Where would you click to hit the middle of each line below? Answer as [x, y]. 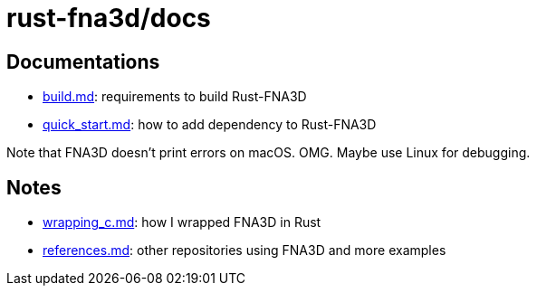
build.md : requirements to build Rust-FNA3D [175, 97]
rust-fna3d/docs [109, 18]
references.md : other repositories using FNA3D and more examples [245, 250]
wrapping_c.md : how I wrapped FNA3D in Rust [182, 222]
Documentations [83, 61]
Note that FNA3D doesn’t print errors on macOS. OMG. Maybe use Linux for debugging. [268, 153]
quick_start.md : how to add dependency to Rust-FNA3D [210, 125]
